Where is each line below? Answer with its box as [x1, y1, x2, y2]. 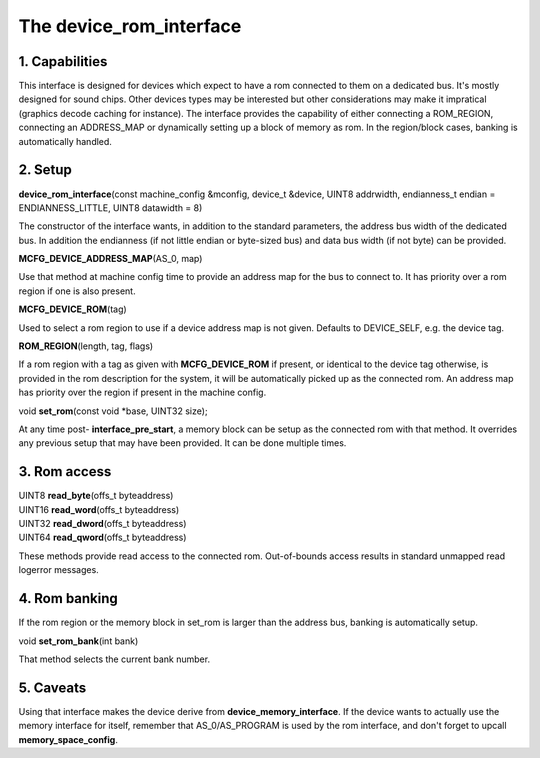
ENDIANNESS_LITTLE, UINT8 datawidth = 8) [18, 201, 203, 214]
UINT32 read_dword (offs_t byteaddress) [18, 518, 187, 530]
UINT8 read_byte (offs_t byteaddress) [18, 490, 174, 502]
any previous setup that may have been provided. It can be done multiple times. [18, 437, 347, 449]
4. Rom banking [18, 590, 119, 607]
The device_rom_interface [18, 15, 242, 37]
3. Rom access [18, 463, 112, 480]
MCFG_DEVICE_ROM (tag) [18, 303, 127, 315]
